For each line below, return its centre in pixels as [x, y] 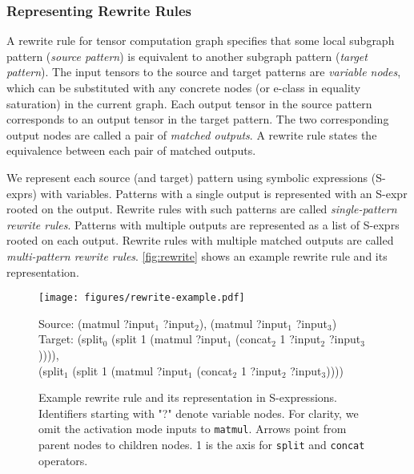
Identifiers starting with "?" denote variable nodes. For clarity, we [199, 413]
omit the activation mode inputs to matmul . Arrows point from [193, 429]
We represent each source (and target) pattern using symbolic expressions [187, 177]
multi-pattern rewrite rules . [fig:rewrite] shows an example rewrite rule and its [197, 255]
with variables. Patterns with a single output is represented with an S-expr [224, 193]
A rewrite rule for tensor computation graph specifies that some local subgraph [201, 41]
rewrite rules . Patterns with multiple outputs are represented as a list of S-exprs [203, 224]
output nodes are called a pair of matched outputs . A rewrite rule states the [192, 134]
